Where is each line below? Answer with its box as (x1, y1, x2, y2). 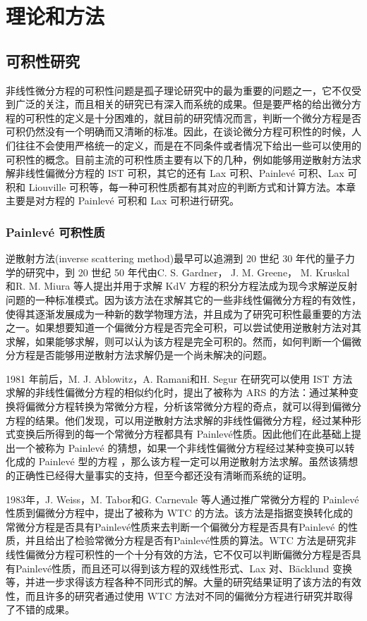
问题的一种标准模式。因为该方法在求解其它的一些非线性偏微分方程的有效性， (6, 292, 361, 307)
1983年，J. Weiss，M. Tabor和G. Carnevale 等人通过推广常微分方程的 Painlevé (6, 491, 359, 506)
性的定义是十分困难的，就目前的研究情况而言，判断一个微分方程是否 (44, 110, 361, 125)
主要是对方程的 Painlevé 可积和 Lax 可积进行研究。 (6, 193, 239, 208)
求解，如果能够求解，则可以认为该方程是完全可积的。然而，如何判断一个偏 (6, 333, 351, 348)
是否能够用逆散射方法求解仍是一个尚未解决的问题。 (35, 348, 272, 362)
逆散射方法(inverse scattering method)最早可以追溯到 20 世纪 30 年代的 (6, 251, 325, 266)
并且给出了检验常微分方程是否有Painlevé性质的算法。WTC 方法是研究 (25, 533, 347, 548)
